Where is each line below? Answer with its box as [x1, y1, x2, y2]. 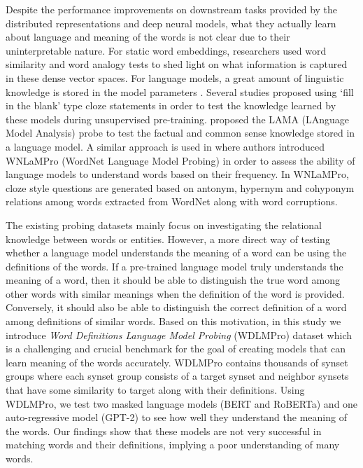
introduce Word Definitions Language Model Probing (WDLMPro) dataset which [6, 327, 353, 342]
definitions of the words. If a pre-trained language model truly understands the [6, 259, 343, 273]
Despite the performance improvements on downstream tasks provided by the [6, 2, 338, 16]
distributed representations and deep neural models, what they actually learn [6, 15, 336, 30]
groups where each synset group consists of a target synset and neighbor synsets [6, 369, 349, 383]
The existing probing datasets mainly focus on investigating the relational [6, 217, 322, 232]
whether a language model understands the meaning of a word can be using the [6, 245, 347, 260]
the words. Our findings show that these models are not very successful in [6, 423, 322, 438]
